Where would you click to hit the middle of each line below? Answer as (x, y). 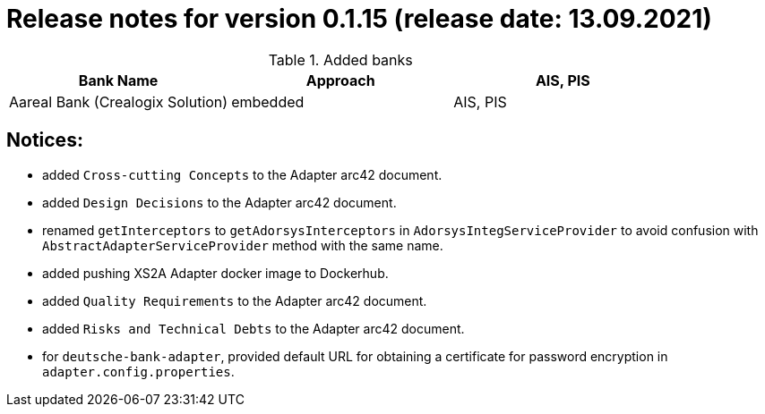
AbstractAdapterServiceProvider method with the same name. (243, 245)
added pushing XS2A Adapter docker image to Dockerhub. (215, 273)
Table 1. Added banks (340, 59)
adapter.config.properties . (138, 371)
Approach (340, 80)
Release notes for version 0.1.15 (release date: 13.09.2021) (359, 19)
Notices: (45, 140)
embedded (268, 101)
